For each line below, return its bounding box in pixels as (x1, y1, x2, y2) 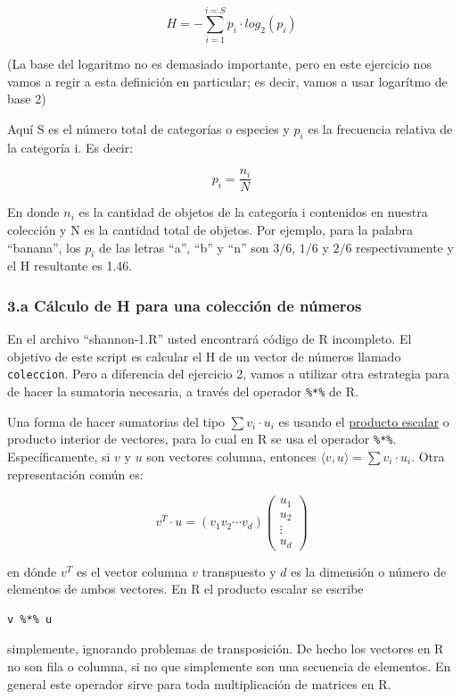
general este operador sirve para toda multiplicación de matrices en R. (7, 674, 391, 693)
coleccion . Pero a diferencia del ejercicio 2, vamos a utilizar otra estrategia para (7, 364, 449, 383)
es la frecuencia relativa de (308, 119, 453, 137)
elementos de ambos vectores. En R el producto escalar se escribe (7, 579, 364, 598)
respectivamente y (356, 237, 454, 256)
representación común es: (7, 464, 144, 483)
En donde (7, 203, 60, 221)
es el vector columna (76, 562, 188, 580)
